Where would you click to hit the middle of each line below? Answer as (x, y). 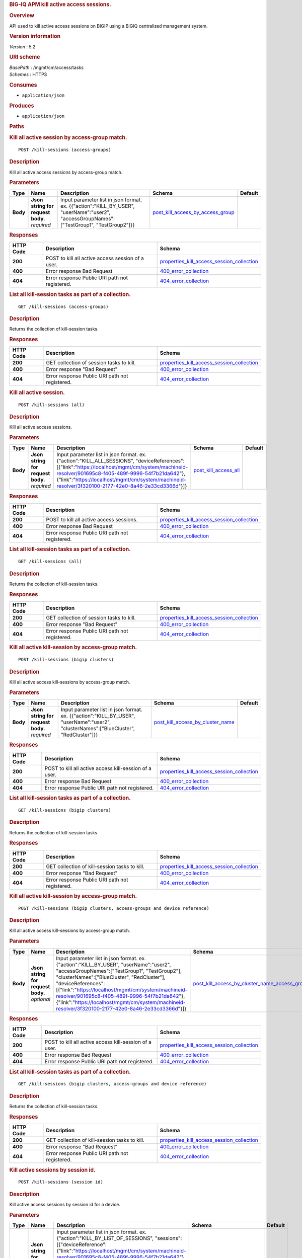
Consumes (23, 85)
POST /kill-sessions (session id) (61, 1182)
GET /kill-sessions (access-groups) (63, 306)
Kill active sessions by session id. (52, 1170)
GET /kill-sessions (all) (50, 562)
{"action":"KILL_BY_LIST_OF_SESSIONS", (105, 1238)
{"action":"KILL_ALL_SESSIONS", (95, 461)
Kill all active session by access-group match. (68, 137)
